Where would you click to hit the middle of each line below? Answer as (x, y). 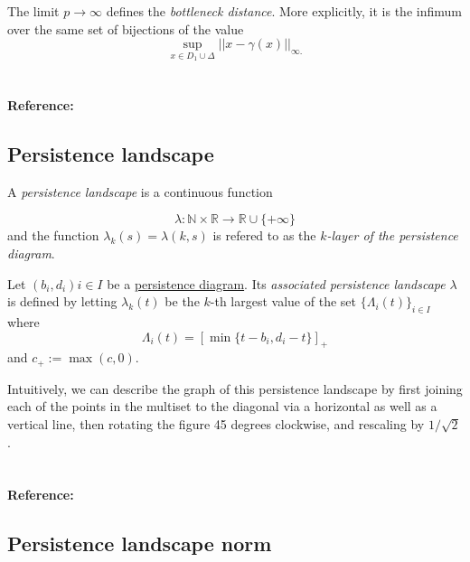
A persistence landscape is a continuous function (140, 191)
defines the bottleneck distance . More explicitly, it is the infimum (284, 11)
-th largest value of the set (283, 301)
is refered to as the (264, 235)
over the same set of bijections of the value (126, 28)
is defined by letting (62, 301)
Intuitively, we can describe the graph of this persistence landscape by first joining (235, 388)
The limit (33, 11)
